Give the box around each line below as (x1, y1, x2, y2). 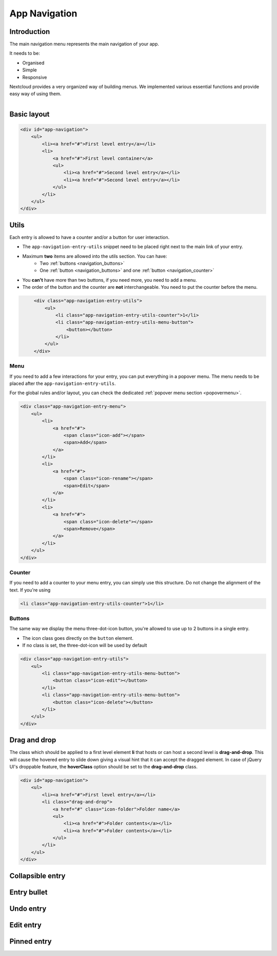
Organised (22, 60, 45, 66)
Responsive (22, 74, 47, 80)
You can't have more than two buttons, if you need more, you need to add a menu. (22, 277, 197, 283)
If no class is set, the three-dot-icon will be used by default (22, 642, 147, 649)
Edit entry (9, 921, 42, 929)
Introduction (9, 27, 50, 36)
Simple (22, 67, 37, 73)
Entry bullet (9, 888, 48, 896)
